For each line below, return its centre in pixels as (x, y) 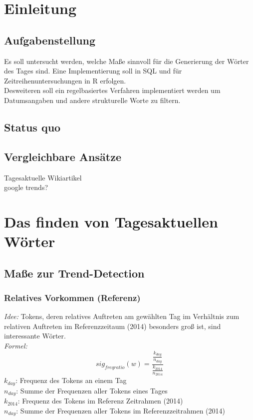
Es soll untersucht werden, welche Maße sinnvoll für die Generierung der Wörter (126, 61)
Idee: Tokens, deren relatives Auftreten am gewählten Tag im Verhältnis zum (122, 316)
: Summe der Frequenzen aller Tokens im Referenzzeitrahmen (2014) (121, 410)
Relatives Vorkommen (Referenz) (72, 297)
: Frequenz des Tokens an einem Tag (71, 380)
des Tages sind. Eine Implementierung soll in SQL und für (93, 71)
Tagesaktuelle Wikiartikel (43, 177)
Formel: (16, 346)
